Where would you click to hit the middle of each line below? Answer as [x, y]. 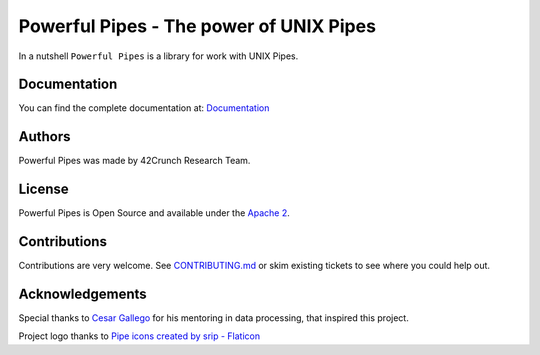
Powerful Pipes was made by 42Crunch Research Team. [134, 161]
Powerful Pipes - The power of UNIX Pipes [197, 26]
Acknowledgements [82, 293]
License [43, 189]
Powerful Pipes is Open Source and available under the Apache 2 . [154, 213]
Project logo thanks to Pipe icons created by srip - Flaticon [139, 336]
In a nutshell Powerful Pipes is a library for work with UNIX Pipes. [158, 56]
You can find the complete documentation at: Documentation [144, 108]
